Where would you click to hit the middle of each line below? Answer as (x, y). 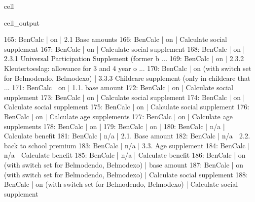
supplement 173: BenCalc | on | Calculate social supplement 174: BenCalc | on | (125, 97)
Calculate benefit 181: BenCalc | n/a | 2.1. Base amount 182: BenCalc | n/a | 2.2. (127, 136)
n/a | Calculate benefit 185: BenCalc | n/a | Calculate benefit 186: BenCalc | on (125, 155)
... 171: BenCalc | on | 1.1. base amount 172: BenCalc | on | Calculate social (119, 87)
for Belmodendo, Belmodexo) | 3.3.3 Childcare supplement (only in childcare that (127, 78)
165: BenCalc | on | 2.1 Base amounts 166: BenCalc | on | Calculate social (116, 39)
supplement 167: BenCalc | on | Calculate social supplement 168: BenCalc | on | (125, 49)
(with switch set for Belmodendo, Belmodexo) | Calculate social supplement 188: (126, 174)
